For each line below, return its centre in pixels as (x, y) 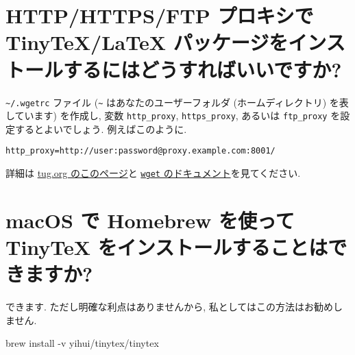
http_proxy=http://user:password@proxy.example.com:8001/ (140, 151)
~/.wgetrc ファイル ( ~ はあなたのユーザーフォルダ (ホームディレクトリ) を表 (177, 102)
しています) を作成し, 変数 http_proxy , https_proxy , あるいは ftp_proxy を (173, 115)
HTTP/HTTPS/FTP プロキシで (160, 15)
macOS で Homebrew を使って (150, 220)
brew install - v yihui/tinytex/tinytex (82, 343)
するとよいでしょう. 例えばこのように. (101, 128)
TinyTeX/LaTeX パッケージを (147, 42)
